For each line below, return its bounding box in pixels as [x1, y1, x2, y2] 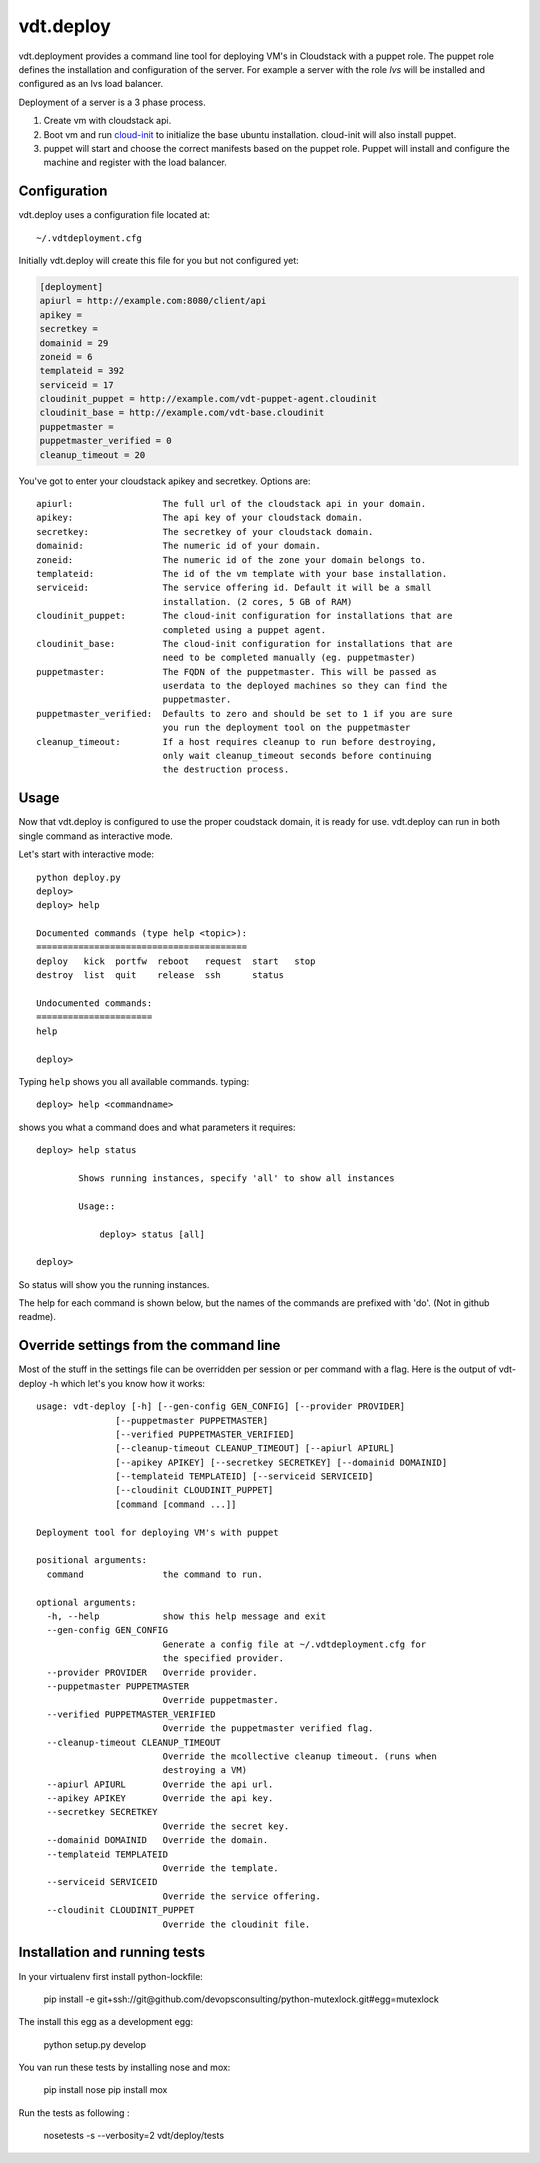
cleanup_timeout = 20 [39, 449, 146, 460]
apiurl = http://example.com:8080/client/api [39, 295, 267, 307]
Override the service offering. [162, 1890, 322, 1902]
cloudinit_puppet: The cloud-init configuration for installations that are [36, 610, 453, 622]
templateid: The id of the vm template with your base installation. [36, 568, 448, 579]
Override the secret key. [162, 1820, 290, 1832]
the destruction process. [162, 764, 290, 775]
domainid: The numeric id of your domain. [36, 540, 322, 552]
